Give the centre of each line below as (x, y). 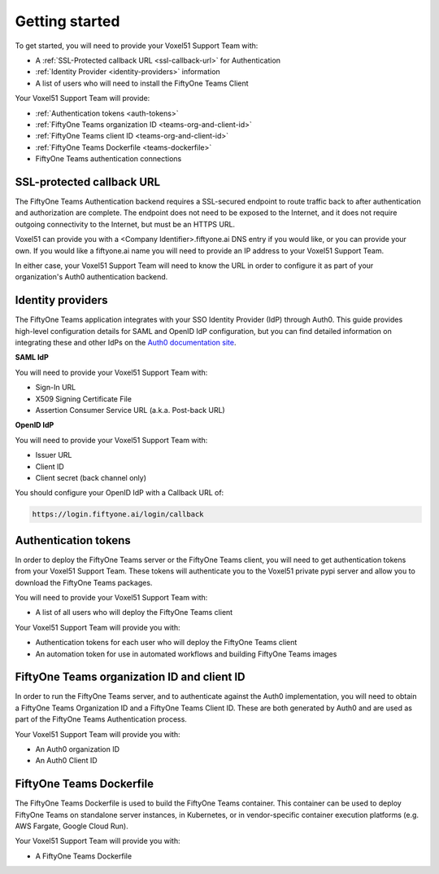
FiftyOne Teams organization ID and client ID (130, 677)
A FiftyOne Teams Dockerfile (84, 856)
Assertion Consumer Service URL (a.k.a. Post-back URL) (130, 410)
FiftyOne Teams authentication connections (109, 159)
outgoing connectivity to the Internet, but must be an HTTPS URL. (125, 224)
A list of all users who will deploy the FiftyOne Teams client (134, 613)
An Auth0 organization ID (78, 749)
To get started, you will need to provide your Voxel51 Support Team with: (137, 46)
